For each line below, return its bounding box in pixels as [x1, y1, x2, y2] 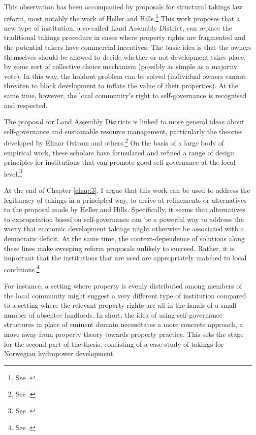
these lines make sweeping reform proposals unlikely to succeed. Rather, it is [4, 243, 235, 253]
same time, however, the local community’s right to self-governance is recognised [4, 90, 247, 100]
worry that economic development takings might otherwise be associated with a [4, 223, 244, 234]
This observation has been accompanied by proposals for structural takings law [4, 1, 243, 11]
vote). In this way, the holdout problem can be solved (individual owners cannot [4, 71, 246, 81]
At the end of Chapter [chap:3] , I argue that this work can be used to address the [4, 185, 250, 195]
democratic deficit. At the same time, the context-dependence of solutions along [4, 233, 245, 244]
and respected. [4, 100, 48, 110]
